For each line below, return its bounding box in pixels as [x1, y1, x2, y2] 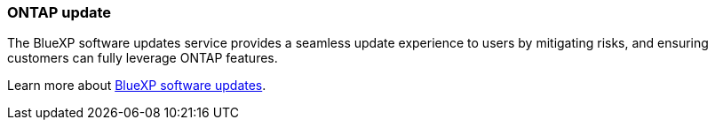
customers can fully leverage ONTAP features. [7, 50, 278, 66]
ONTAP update [7, 4, 112, 21]
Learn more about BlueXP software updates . [7, 78, 266, 93]
